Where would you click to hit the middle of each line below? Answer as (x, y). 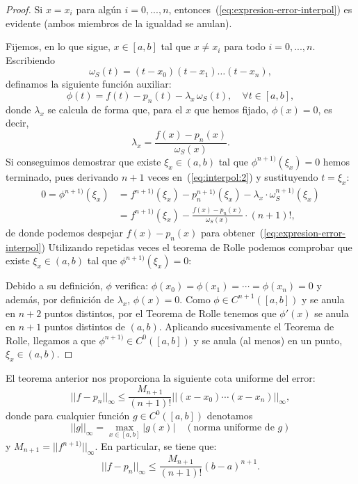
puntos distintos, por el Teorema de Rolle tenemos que (160, 313)
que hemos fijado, (231, 109)
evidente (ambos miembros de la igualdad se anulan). (119, 23)
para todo (245, 46)
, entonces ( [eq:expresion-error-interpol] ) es (260, 9)
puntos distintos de (84, 326)
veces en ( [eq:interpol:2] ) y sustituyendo (233, 176)
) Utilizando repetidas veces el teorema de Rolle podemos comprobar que (197, 247)
